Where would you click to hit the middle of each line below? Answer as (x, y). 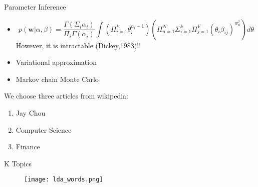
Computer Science (44, 129)
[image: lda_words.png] (64, 180)
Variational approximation (56, 62)
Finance (28, 147)
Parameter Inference (35, 7)
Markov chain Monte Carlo (57, 79)
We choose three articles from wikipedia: (66, 96)
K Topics (18, 163)
